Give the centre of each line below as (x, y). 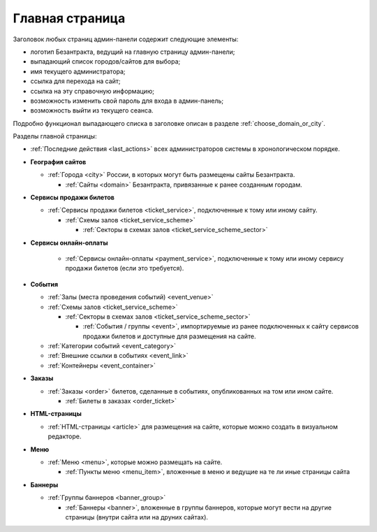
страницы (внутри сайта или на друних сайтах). (137, 517)
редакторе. (65, 436)
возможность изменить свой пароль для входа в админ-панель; (127, 101)
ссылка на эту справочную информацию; (93, 91)
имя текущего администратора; (78, 71)
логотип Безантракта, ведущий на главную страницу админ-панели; (133, 52)
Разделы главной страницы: (55, 136)
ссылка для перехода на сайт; (76, 81)
